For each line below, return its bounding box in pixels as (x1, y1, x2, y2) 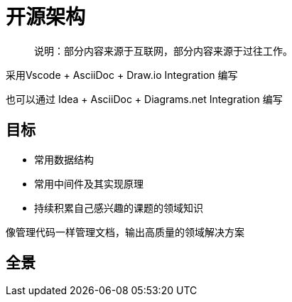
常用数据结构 (34, 153, 94, 166)
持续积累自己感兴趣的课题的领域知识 (34, 201, 203, 214)
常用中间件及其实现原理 (34, 177, 144, 190)
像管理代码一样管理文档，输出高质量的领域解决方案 (6, 225, 244, 238)
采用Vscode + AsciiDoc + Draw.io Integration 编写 (6, 68, 238, 81)
